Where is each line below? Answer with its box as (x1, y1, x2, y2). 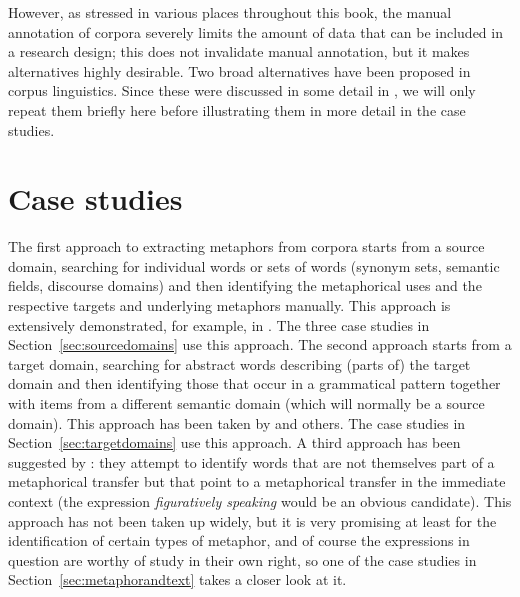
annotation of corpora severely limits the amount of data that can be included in (8, 21, 503, 42)
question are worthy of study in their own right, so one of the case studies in (8, 549, 477, 570)
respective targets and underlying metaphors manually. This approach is (8, 295, 451, 316)
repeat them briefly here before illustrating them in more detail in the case (8, 99, 466, 120)
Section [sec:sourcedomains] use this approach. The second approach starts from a (8, 334, 512, 355)
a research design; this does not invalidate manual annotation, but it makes (8, 41, 470, 62)
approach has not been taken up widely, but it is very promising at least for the (8, 510, 497, 531)
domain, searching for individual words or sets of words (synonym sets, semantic (8, 255, 500, 276)
